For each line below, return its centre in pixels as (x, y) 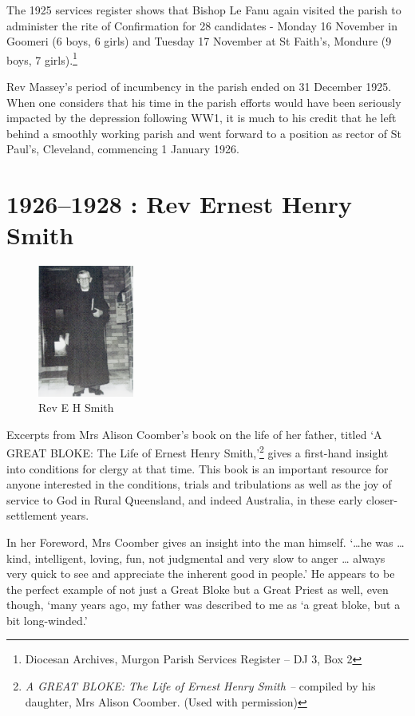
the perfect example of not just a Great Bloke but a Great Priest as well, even (198, 589)
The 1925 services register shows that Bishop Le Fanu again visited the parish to (204, 10)
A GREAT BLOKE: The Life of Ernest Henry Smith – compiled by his (200, 686)
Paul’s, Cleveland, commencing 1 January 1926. (123, 149)
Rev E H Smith (76, 407)
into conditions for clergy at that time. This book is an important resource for (198, 468)
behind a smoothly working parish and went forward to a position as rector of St (204, 133)
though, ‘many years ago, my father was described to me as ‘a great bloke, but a (204, 605)
